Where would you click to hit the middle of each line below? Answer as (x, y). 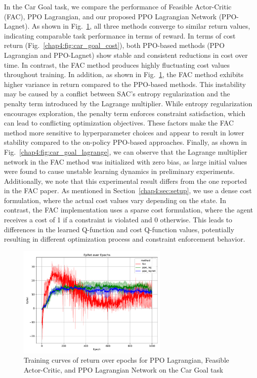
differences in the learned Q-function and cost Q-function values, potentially (119, 229)
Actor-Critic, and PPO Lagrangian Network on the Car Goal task (124, 369)
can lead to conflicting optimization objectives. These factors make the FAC (119, 123)
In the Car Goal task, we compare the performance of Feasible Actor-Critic (118, 6)
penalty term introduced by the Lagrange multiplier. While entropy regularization (128, 103)
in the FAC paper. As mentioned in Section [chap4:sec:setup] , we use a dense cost (128, 190)
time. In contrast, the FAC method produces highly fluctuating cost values (117, 64)
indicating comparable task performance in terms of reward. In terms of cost (120, 35)
